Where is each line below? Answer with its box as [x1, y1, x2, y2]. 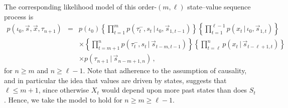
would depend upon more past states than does [101, 85, 247, 95]
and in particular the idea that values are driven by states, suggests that [4, 75, 227, 85]
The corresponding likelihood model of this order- [4, 1, 157, 11]
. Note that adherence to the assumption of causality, [83, 65, 247, 76]
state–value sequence [187, 1, 251, 11]
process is [4, 11, 34, 21]
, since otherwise [38, 85, 89, 95]
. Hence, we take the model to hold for [4, 95, 122, 105]
